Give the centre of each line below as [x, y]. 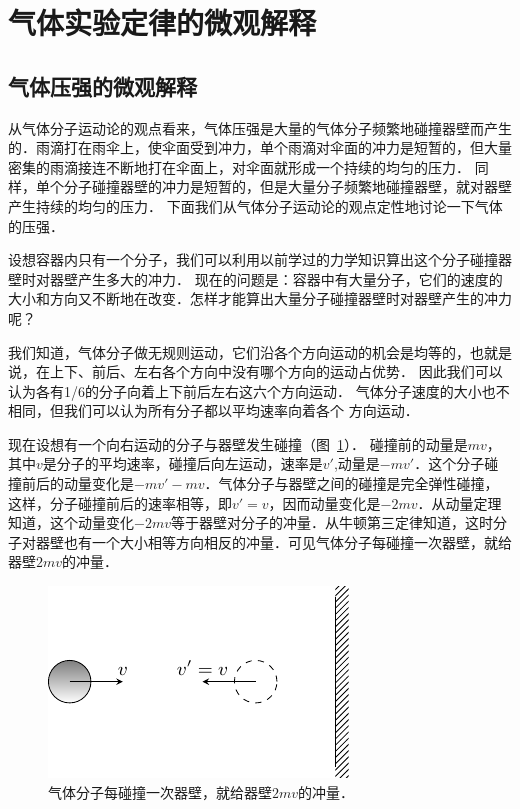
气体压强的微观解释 [102, 85]
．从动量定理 [459, 502]
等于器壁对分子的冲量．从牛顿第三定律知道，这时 [332, 522]
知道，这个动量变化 [71, 522]
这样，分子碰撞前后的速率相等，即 [120, 502]
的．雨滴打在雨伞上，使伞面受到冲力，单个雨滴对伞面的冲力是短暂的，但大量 [260, 147]
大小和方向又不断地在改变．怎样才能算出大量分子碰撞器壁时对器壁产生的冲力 [260, 298]
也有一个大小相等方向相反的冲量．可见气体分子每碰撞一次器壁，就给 [287, 541]
